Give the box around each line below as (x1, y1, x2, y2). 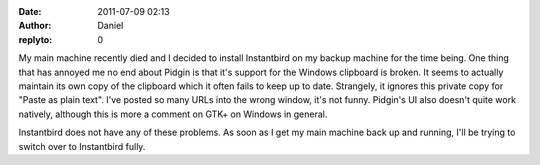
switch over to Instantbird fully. (18, 140, 146, 152)
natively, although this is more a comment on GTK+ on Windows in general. (18, 108, 328, 120)
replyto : (18, 33, 53, 45)
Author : (18, 20, 52, 32)
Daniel (97, 20, 124, 32)
